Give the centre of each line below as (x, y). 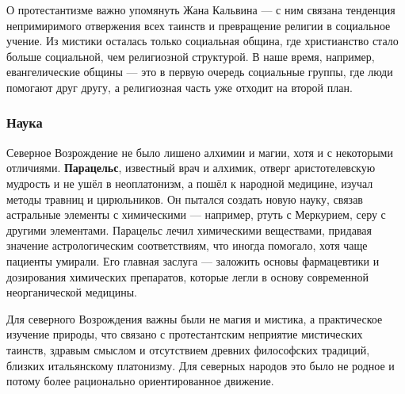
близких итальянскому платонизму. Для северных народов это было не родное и (201, 365)
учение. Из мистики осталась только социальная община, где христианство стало (202, 41)
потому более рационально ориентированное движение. (140, 381)
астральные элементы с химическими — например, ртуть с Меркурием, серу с (196, 214)
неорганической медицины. (72, 292)
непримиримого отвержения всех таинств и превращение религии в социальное (199, 25)
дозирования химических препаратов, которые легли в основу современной (188, 276)
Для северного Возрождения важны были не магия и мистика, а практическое (195, 318)
